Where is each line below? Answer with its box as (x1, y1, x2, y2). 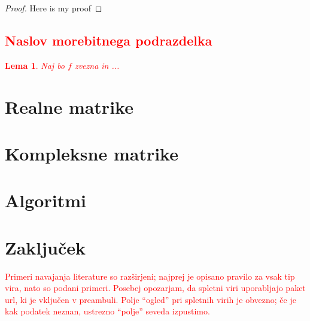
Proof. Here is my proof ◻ (5, 2, 102, 14)
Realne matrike (5, 94, 133, 119)
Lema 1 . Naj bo (5, 59, 65, 71)
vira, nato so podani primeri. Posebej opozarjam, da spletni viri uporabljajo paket (5, 281, 306, 294)
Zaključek (5, 235, 86, 259)
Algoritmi (5, 188, 86, 213)
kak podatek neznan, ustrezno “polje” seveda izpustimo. (5, 305, 210, 317)
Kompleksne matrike (5, 141, 178, 165)
